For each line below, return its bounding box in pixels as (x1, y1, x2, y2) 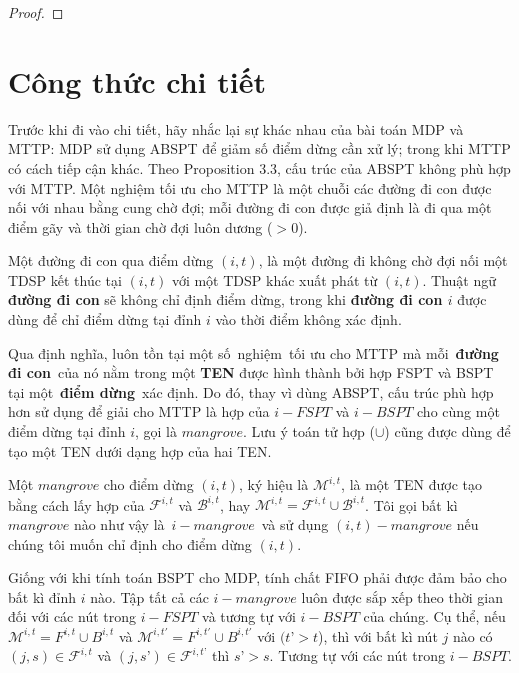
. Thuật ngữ (422, 269, 497, 290)
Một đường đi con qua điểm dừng (8, 250, 214, 271)
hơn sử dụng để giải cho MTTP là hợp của (8, 401, 270, 422)
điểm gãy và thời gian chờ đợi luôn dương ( (8, 216, 273, 237)
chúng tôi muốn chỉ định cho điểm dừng (8, 533, 252, 554)
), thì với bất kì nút (318, 625, 438, 646)
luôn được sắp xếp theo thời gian (301, 586, 503, 607)
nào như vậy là (73, 513, 165, 534)
